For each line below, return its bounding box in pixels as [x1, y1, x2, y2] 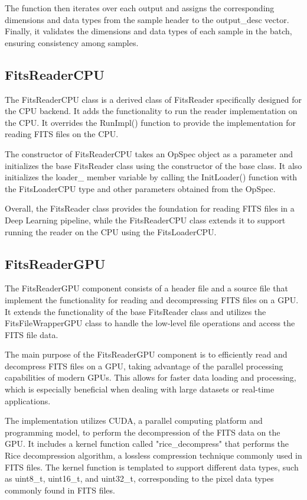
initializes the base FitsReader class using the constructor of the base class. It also [5, 159, 302, 171]
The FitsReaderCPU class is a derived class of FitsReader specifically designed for [5, 93, 302, 105]
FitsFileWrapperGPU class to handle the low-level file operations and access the [5, 317, 295, 329]
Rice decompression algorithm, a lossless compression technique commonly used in [5, 449, 302, 462]
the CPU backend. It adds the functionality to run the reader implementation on [5, 105, 298, 117]
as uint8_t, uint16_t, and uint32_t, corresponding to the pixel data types [5, 472, 274, 485]
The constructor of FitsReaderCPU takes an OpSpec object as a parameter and [5, 147, 293, 160]
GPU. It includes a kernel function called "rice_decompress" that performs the [5, 437, 289, 450]
